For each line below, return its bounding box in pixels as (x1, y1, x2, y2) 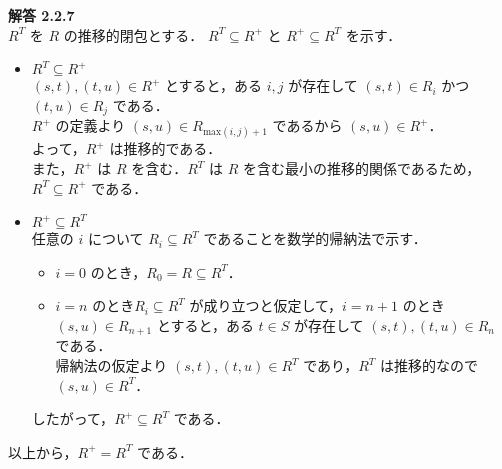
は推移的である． (109, 138, 222, 159)
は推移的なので (379, 355, 478, 376)
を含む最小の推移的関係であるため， (243, 158, 481, 179)
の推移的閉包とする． (63, 24, 204, 45)
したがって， (31, 408, 115, 429)
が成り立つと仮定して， (189, 295, 343, 316)
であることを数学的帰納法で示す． (203, 228, 427, 249)
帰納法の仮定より (55, 355, 168, 376)
